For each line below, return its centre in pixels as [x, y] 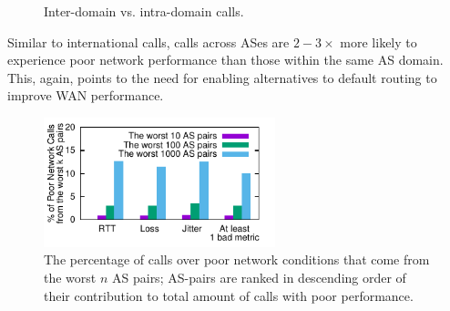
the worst [70, 277]
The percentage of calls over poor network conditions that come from [237, 259]
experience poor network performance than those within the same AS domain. [225, 60]
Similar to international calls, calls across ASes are [148, 41]
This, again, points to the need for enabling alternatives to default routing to [222, 77]
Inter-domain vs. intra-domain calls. [144, 11]
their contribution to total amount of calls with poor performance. [229, 295]
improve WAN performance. [86, 95]
